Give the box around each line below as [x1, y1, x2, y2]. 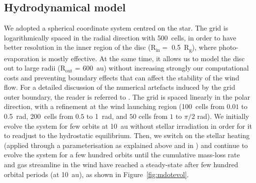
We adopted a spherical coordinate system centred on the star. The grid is [4, 23, 228, 33]
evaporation [4, 53, 39, 63]
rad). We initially [197, 111, 249, 121]
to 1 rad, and [86, 111, 128, 121]
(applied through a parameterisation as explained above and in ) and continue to [4, 140, 248, 150]
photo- [219, 42, 239, 52]
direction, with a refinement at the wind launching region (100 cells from [4, 101, 224, 111]
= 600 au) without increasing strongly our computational [75, 63, 249, 73]
